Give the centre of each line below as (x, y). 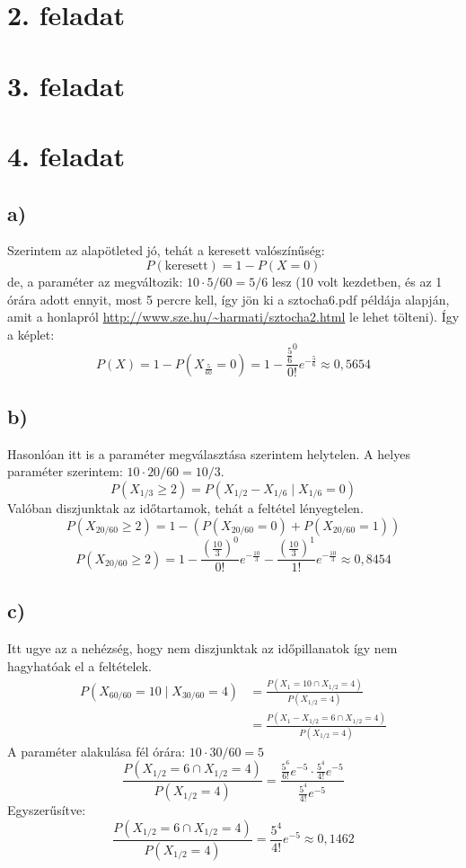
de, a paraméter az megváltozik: (95, 281)
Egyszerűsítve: (47, 810)
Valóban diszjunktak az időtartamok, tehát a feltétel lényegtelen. (185, 507)
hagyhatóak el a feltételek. (79, 665)
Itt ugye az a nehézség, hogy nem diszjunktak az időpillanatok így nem (202, 648)
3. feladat (66, 85)
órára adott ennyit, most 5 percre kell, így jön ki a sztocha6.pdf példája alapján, (229, 299)
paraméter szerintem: (65, 471)
